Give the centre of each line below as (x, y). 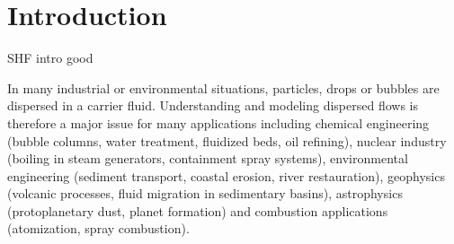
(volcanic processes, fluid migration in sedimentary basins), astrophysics (205, 193)
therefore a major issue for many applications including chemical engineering (218, 122)
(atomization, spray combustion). (98, 228)
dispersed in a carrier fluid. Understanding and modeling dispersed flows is (213, 105)
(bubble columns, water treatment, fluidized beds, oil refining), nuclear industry (227, 140)
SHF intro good (50, 58)
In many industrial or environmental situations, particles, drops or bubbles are (223, 87)
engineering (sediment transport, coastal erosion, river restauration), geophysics (226, 175)
